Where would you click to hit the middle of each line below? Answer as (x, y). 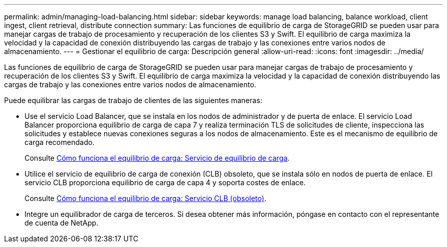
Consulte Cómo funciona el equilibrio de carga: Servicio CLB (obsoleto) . (145, 198)
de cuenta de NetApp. (61, 223)
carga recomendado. (60, 142)
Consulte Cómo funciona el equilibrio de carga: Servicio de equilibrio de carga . (157, 158)
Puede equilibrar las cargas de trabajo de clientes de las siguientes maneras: (133, 100)
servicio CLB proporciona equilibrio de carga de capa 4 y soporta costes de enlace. (165, 182)
